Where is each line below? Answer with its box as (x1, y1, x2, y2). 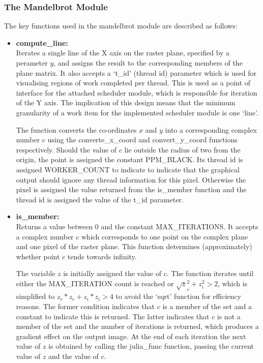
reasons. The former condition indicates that (16, 301, 155, 312)
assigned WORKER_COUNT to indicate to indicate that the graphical (16, 164, 240, 174)
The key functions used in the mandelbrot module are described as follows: (4, 20, 238, 31)
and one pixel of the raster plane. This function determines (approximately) (16, 241, 252, 252)
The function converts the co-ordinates (16, 124, 137, 135)
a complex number (16, 231, 74, 241)
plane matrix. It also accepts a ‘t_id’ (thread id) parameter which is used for (16, 67, 257, 78)
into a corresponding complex (165, 124, 257, 135)
